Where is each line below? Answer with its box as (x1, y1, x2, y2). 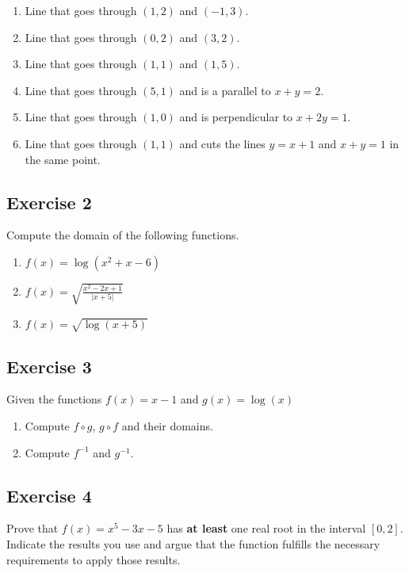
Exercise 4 (6, 483, 92, 507)
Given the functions (6, 391, 102, 407)
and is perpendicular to (179, 109, 293, 125)
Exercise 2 (6, 189, 92, 214)
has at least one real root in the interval (166, 520, 366, 537)
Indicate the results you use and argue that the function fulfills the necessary (6, 536, 380, 552)
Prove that (6, 520, 59, 537)
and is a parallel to (179, 82, 271, 98)
